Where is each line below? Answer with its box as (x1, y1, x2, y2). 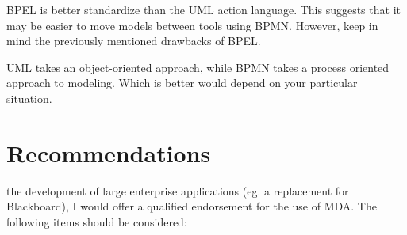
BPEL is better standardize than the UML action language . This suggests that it (6, 2, 401, 17)
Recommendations (6, 136, 211, 169)
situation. (6, 89, 52, 106)
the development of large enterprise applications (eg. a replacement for (6, 182, 349, 199)
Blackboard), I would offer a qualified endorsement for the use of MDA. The (6, 198, 377, 214)
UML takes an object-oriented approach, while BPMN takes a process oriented (6, 59, 390, 75)
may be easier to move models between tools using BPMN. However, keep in (6, 17, 378, 33)
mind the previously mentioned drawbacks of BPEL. (6, 32, 261, 49)
